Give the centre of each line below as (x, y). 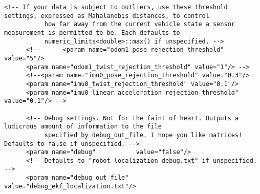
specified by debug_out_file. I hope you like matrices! (143, 135)
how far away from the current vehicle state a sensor (140, 24)
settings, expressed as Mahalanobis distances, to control (107, 16)
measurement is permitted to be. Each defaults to (92, 33)
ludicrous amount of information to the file (83, 127)
